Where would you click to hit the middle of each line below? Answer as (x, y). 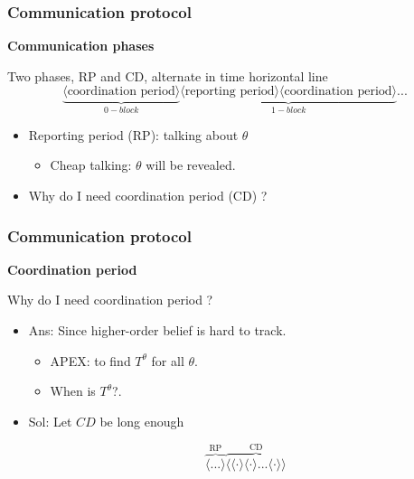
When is (73, 391)
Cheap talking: (91, 165)
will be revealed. (191, 165)
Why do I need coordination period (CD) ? (148, 196)
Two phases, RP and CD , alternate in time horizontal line (168, 75)
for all (168, 360)
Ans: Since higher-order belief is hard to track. (157, 330)
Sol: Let (50, 421)
